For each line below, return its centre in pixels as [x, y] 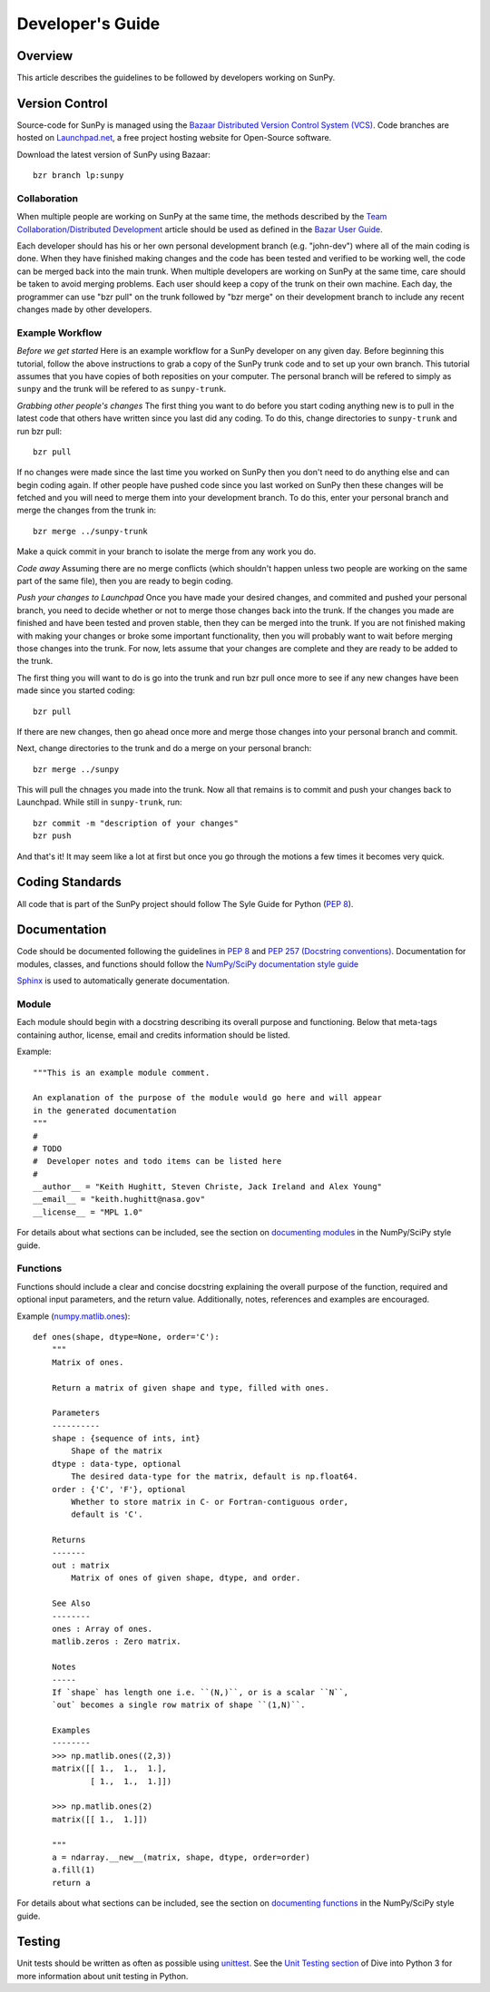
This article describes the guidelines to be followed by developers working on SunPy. [176, 78]
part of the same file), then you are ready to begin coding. [125, 581]
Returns [69, 1540]
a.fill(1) [73, 1870]
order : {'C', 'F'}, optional [118, 1489]
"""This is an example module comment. [122, 1072]
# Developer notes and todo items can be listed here [157, 1162]
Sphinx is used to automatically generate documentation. [123, 981]
